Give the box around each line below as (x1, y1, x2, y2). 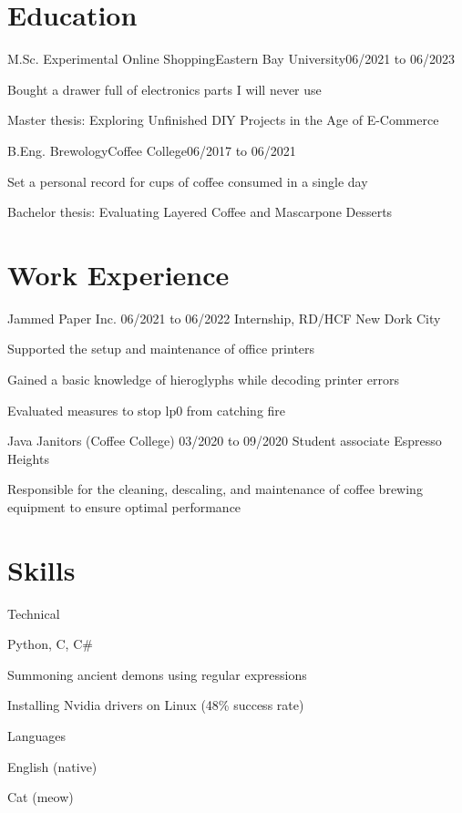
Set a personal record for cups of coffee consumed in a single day (7, 171, 368, 190)
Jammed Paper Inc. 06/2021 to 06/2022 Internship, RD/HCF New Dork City (7, 308, 441, 327)
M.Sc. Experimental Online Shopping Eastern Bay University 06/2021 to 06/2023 (7, 49, 455, 68)
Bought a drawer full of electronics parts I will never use (7, 79, 322, 98)
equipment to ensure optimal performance (7, 497, 241, 516)
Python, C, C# (7, 634, 93, 653)
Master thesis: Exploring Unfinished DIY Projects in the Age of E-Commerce (7, 110, 439, 129)
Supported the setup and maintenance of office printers (7, 339, 315, 358)
